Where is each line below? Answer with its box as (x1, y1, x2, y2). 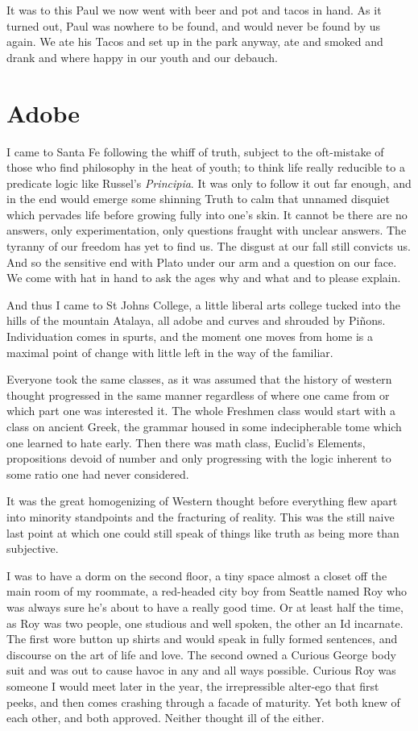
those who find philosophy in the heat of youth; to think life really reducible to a (6, 159, 405, 176)
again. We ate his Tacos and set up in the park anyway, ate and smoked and (6, 33, 383, 50)
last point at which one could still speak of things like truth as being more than (6, 524, 399, 541)
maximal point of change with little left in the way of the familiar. (6, 343, 333, 360)
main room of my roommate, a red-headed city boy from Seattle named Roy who (6, 583, 407, 600)
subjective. (6, 540, 59, 557)
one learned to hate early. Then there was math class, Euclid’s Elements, (6, 434, 366, 451)
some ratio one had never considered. (6, 465, 189, 482)
